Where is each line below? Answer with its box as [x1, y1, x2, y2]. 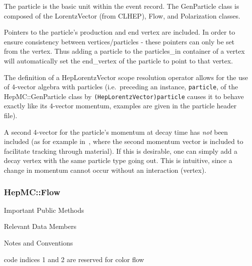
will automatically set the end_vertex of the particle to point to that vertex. [4, 55, 233, 65]
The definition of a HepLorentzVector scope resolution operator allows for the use [4, 72, 248, 82]
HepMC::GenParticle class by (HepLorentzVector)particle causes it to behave [4, 91, 244, 101]
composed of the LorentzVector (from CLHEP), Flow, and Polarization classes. [4, 10, 240, 20]
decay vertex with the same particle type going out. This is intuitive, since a [4, 155, 232, 165]
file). [4, 110, 18, 121]
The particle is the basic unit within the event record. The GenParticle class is [4, 1, 239, 11]
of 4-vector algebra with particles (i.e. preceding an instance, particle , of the [4, 82, 238, 92]
